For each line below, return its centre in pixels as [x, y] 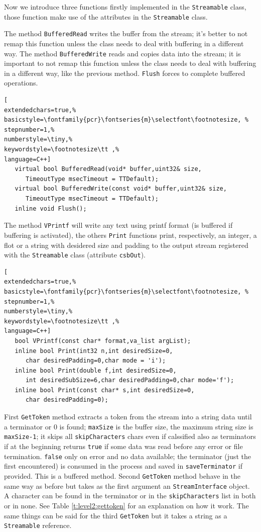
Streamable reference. [38, 525]
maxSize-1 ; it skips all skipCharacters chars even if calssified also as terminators [130, 436]
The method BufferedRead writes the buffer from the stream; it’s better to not [126, 33]
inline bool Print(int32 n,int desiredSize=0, [94, 351]
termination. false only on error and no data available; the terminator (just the [127, 456]
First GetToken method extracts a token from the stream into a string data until [128, 417]
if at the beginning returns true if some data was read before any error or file [123, 446]
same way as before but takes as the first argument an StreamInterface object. [127, 485]
